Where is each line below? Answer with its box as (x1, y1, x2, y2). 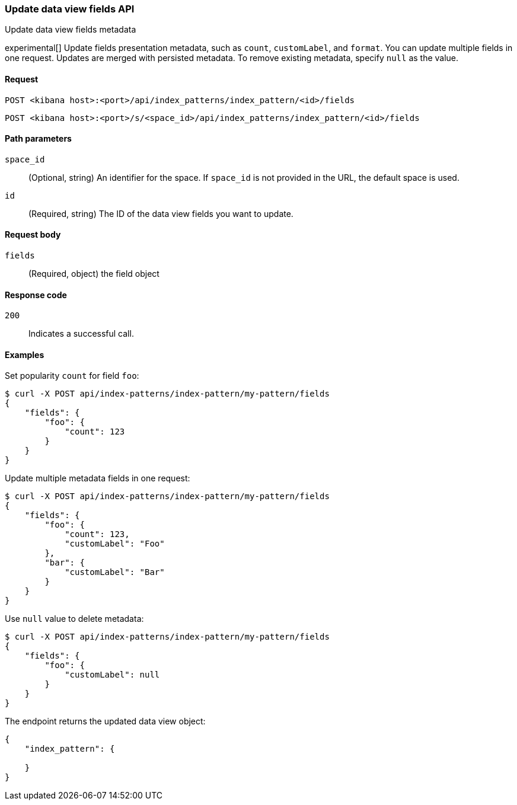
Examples (5, 349, 44, 360)
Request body (5, 229, 61, 240)
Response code (5, 289, 67, 300)
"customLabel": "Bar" (65, 567, 165, 577)
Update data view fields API (5, 3, 135, 15)
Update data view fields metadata (5, 24, 136, 35)
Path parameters (5, 133, 72, 144)
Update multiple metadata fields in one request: (5, 473, 190, 484)
